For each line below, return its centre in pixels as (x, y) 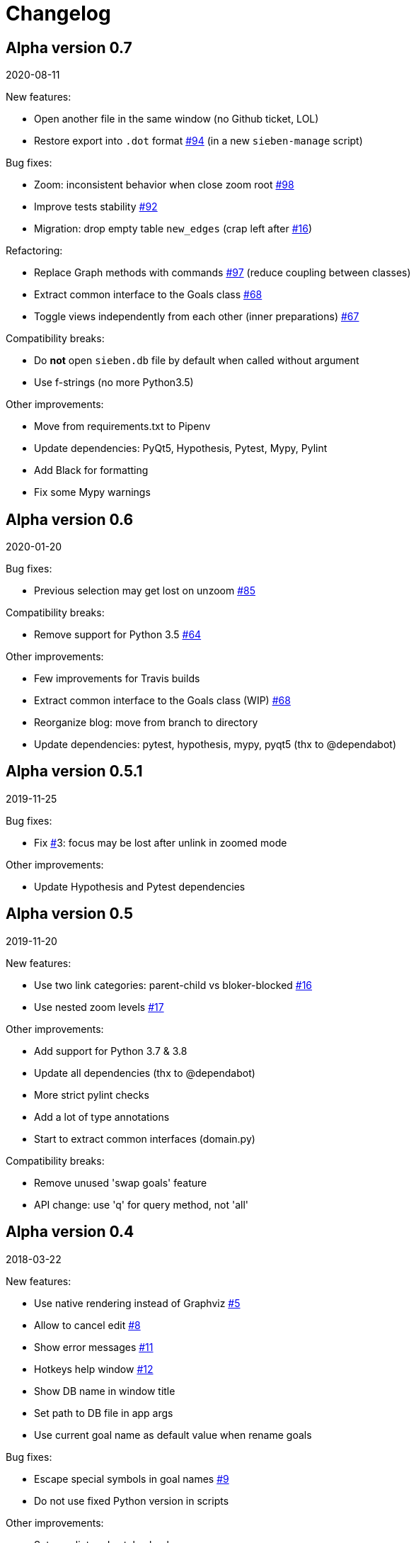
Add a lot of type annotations (102, 1117)
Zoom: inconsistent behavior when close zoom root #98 (164, 185)
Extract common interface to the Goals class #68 (148, 295)
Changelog (58, 13)
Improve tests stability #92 (96, 207)
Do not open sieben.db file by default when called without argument (197, 361)
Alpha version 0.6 (70, 519)
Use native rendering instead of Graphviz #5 (137, 1303)
